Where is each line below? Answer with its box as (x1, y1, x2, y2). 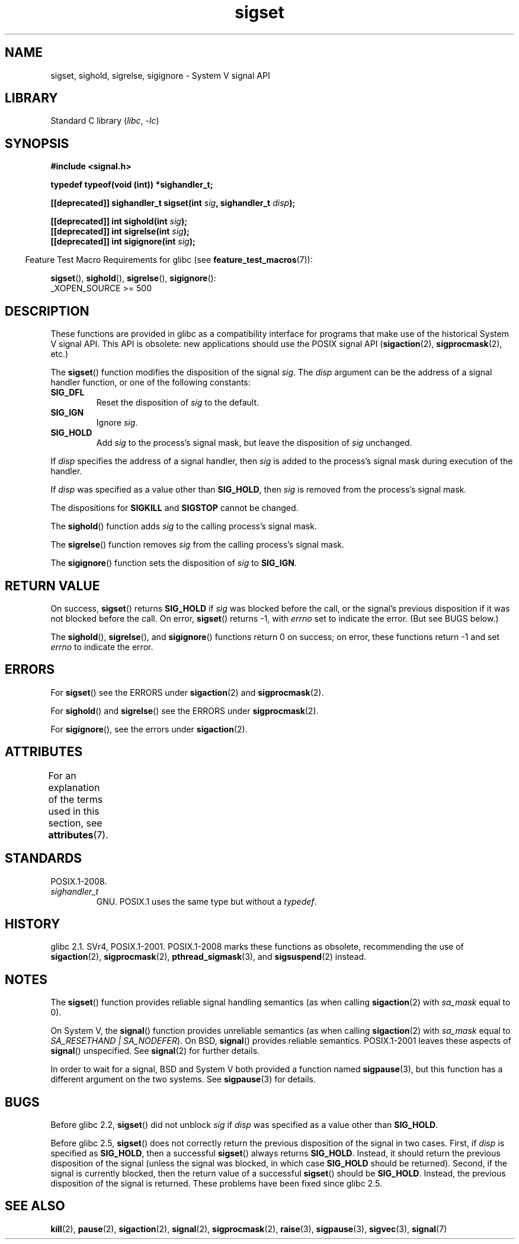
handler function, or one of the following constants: (50, 377, 251, 388)
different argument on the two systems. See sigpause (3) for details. (50, 1074, 316, 1085)
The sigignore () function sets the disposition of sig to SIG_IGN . (50, 558, 297, 568)
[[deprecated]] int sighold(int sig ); (50, 216, 187, 227)
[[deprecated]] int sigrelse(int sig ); (50, 226, 190, 237)
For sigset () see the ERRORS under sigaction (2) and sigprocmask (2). (50, 687, 324, 697)
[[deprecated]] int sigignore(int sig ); (50, 236, 196, 247)
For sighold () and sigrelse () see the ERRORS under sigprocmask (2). (50, 705, 319, 716)
